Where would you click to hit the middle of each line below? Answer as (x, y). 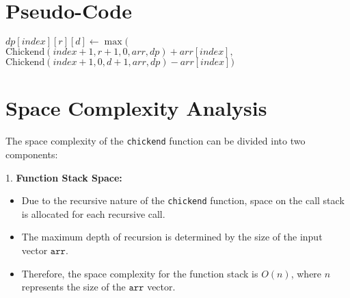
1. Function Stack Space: (64, 177)
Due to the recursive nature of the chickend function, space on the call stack (183, 200)
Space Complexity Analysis (136, 108)
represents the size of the (73, 287)
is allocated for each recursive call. (93, 213)
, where (306, 273)
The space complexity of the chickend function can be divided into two (156, 141)
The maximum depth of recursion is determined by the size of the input (172, 237)
